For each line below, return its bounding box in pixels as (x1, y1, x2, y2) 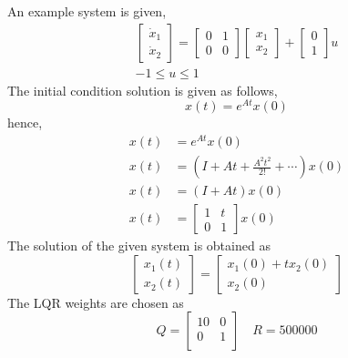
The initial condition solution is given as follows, (7, 80, 278, 99)
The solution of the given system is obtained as (7, 236, 271, 255)
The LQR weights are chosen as (7, 292, 184, 312)
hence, (7, 113, 43, 132)
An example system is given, (7, 2, 167, 20)
